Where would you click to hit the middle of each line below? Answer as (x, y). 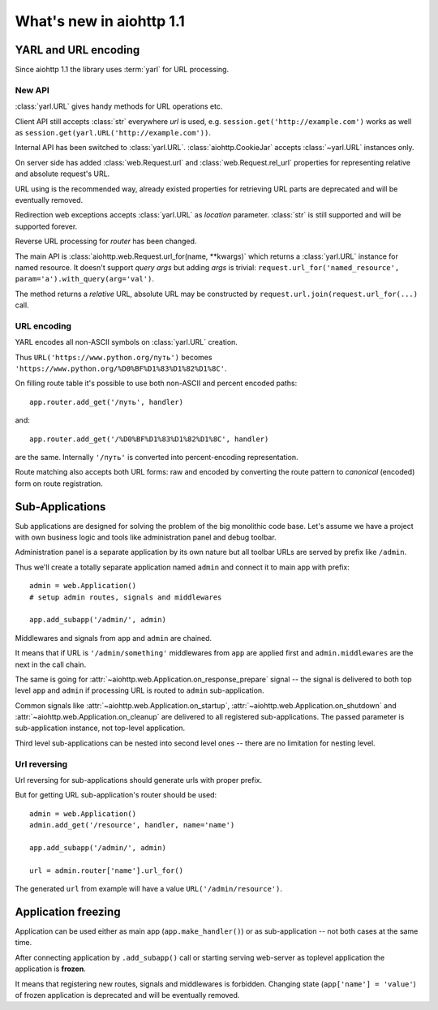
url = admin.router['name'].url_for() (107, 870)
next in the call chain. (51, 664)
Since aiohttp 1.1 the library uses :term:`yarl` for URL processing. (122, 70)
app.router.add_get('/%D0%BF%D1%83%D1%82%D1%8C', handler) (149, 439)
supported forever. (46, 226)
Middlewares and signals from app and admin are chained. (114, 638)
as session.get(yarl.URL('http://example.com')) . (113, 132)
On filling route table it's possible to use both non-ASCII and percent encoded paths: (156, 383)
